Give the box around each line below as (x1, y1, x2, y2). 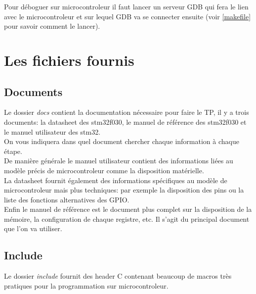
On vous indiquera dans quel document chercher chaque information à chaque (4, 136, 239, 147)
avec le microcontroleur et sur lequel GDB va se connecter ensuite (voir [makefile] (4, 11, 251, 21)
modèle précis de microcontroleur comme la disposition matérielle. (4, 165, 204, 175)
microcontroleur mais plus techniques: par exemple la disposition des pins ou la (4, 185, 244, 195)
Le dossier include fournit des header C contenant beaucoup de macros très (4, 271, 232, 281)
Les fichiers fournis (4, 49, 134, 70)
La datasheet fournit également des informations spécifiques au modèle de (4, 175, 227, 185)
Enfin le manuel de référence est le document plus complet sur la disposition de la (4, 204, 252, 214)
